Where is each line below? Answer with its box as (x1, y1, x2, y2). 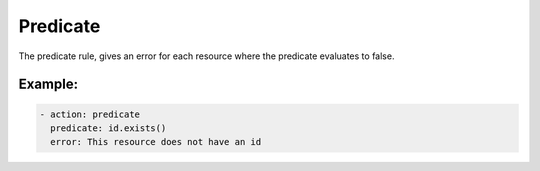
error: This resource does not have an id (50, 136, 262, 148)
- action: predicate (39, 108, 140, 120)
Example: (18, 76, 79, 93)
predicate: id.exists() (50, 122, 167, 134)
